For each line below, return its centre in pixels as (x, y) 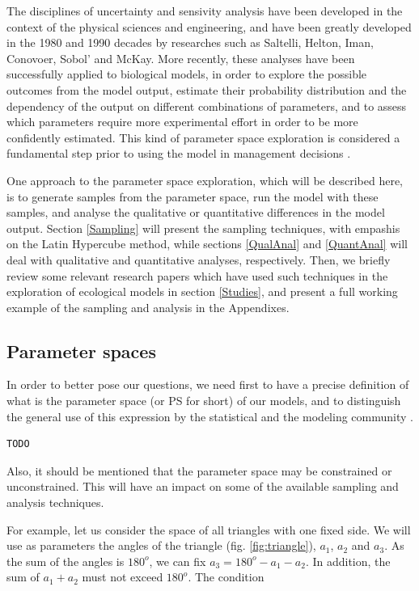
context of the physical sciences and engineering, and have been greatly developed (209, 26)
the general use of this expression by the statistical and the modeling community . (210, 416)
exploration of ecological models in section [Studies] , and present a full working (202, 291)
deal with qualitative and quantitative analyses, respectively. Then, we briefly (199, 259)
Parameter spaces (81, 350)
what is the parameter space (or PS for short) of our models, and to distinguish (204, 401)
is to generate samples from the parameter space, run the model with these (193, 196)
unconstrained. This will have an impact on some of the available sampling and (203, 486)
